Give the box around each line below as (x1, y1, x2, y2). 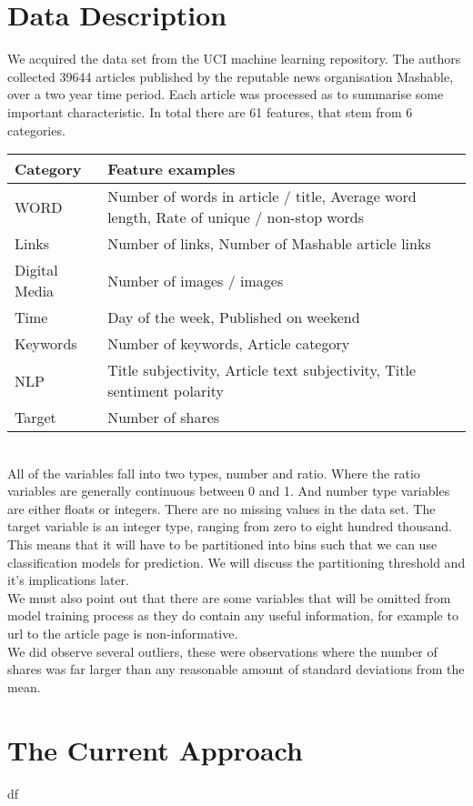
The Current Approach (7, 730, 303, 768)
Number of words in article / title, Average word (107, 186, 417, 207)
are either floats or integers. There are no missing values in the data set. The (7, 499, 436, 518)
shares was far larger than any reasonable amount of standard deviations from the (7, 660, 465, 679)
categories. (7, 120, 65, 139)
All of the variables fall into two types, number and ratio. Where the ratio (7, 463, 420, 482)
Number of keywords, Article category (107, 333, 350, 355)
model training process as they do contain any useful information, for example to (7, 606, 458, 625)
